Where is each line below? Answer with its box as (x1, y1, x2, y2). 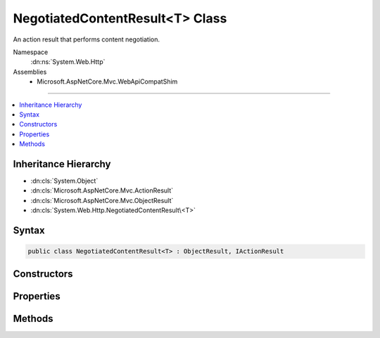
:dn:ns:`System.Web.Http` (30, 58, 106, 66)
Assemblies (13, 67, 47, 76)
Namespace (13, 48, 49, 56)
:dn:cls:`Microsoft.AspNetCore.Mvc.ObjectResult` (30, 196, 174, 204)
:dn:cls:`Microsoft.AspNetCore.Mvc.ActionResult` (30, 186, 174, 195)
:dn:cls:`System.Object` (30, 176, 99, 185)
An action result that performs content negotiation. (13, 35, 160, 44)
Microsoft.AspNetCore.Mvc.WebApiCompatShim (37, 77, 178, 86)
